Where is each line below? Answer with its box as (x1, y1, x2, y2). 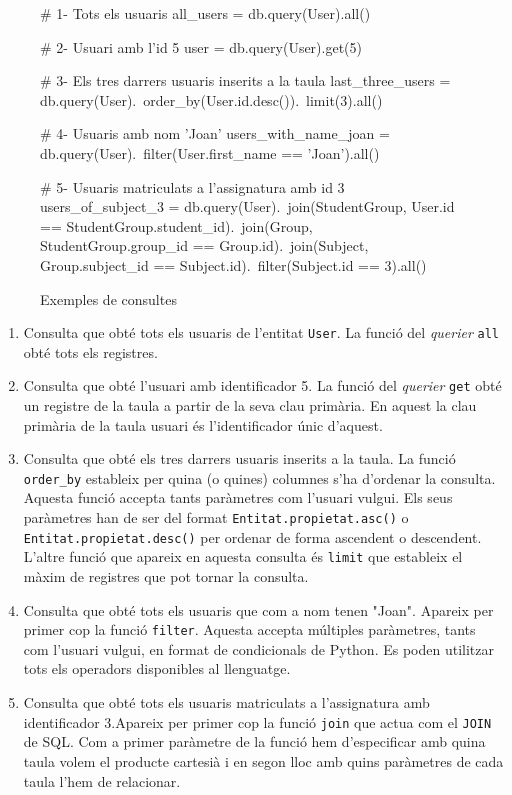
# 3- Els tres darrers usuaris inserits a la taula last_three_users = (40, 70, 451, 91)
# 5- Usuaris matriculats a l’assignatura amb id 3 (40, 176, 345, 197)
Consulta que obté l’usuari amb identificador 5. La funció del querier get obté (23, 375, 502, 396)
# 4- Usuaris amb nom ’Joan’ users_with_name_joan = (40, 123, 390, 144)
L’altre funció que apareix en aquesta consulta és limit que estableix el (23, 546, 463, 567)
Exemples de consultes (40, 288, 177, 309)
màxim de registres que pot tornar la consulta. (23, 566, 309, 587)
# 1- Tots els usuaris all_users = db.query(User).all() (40, 3, 371, 23)
